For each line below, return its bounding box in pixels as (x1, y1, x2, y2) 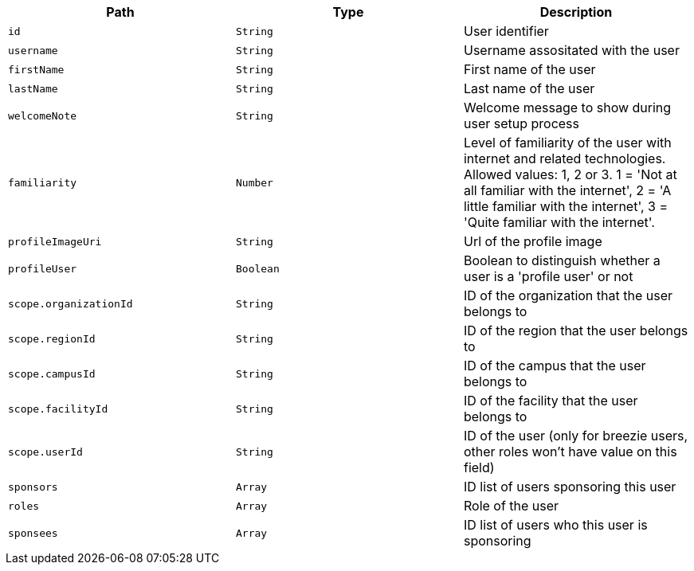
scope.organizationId (8, 297, 133, 310)
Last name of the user (463, 80, 595, 96)
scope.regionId (8, 332, 96, 345)
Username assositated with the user (463, 42, 680, 58)
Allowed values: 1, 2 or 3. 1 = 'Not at (463, 166, 677, 182)
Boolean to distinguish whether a (463, 252, 661, 268)
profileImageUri (8, 235, 102, 248)
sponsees (8, 526, 58, 539)
